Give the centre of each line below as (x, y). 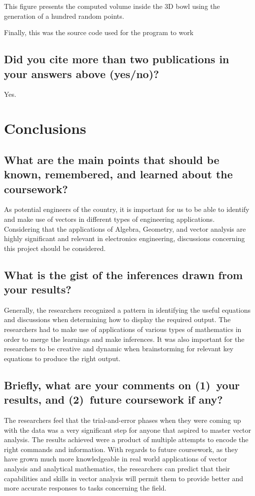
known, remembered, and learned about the (118, 174)
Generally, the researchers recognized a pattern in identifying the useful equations (127, 310)
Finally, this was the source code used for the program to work (99, 32)
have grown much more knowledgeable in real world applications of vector (116, 459)
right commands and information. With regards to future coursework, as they (121, 449)
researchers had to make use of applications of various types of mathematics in (123, 329)
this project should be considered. (55, 248)
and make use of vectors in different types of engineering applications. (109, 219)
